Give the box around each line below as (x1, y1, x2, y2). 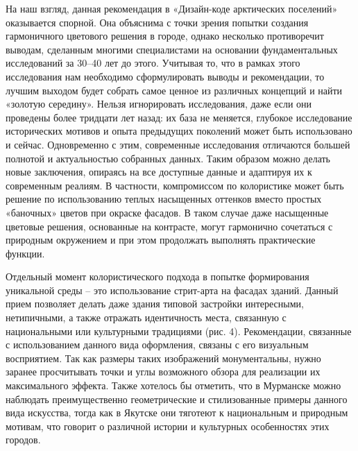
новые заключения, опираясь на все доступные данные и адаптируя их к (6, 164, 312, 179)
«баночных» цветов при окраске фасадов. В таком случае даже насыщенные (6, 205, 329, 219)
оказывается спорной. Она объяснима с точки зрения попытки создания (6, 15, 309, 29)
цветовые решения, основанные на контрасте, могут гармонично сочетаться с (6, 219, 333, 233)
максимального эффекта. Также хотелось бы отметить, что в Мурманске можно (6, 378, 341, 393)
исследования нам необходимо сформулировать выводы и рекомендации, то (6, 69, 325, 83)
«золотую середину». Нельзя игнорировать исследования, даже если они (6, 96, 312, 111)
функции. (6, 246, 45, 260)
